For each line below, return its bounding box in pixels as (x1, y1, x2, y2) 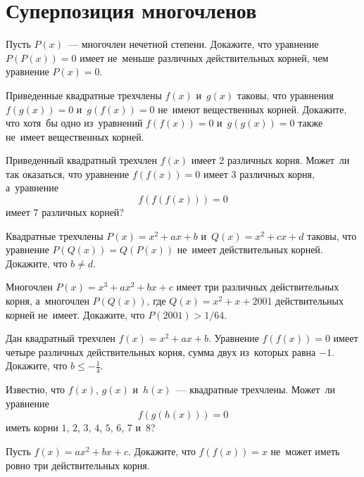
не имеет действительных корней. (177, 242, 323, 257)
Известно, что (6, 382, 65, 397)
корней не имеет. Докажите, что (6, 307, 145, 322)
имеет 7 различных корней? (6, 205, 124, 220)
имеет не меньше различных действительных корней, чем (80, 50, 329, 65)
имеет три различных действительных (176, 279, 339, 294)
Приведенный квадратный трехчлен (6, 153, 157, 167)
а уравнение (6, 180, 58, 195)
